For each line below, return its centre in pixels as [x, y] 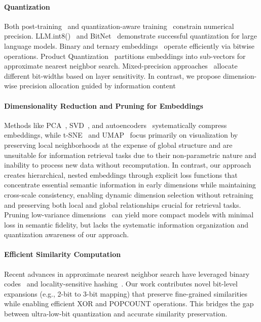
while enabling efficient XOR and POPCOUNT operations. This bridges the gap [129, 303]
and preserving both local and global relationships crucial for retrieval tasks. [123, 204]
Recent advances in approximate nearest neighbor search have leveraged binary [127, 273]
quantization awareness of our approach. [67, 234]
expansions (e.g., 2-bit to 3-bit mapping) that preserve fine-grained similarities [126, 293]
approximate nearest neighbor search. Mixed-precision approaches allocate [121, 66]
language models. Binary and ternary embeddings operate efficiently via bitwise [129, 45]
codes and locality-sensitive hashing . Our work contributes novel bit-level [121, 284]
